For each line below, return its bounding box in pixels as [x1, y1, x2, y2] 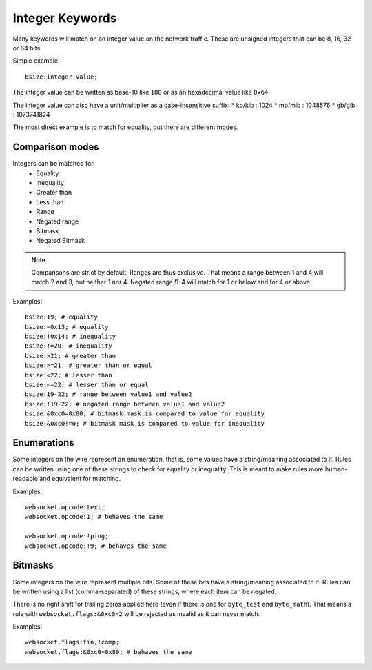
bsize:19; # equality [25, 313, 98, 321]
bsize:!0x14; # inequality [25, 333, 116, 341]
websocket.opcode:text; [25, 504, 105, 511]
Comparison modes [12, 141, 99, 153]
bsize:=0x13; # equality [25, 323, 109, 331]
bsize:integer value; [25, 72, 98, 81]
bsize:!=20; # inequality [25, 342, 113, 350]
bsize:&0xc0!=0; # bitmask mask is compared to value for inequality [25, 420, 265, 427]
